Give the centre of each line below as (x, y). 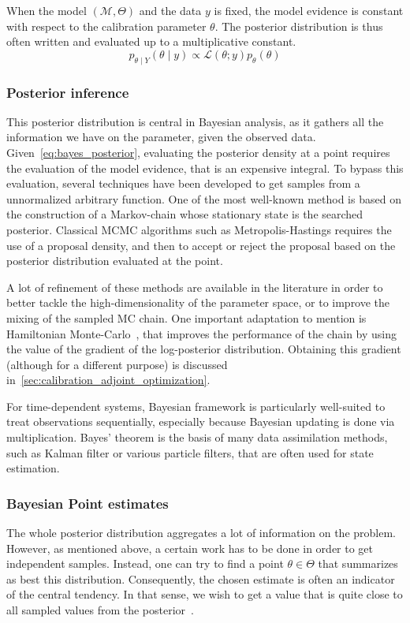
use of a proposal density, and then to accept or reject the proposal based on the (201, 245)
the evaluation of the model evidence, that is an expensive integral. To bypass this (205, 168)
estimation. (33, 468)
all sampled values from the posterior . (100, 610)
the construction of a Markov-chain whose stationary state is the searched (185, 214)
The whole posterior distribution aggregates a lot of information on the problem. (201, 533)
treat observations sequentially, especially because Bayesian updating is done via (201, 422)
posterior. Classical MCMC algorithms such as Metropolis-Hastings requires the (199, 229)
